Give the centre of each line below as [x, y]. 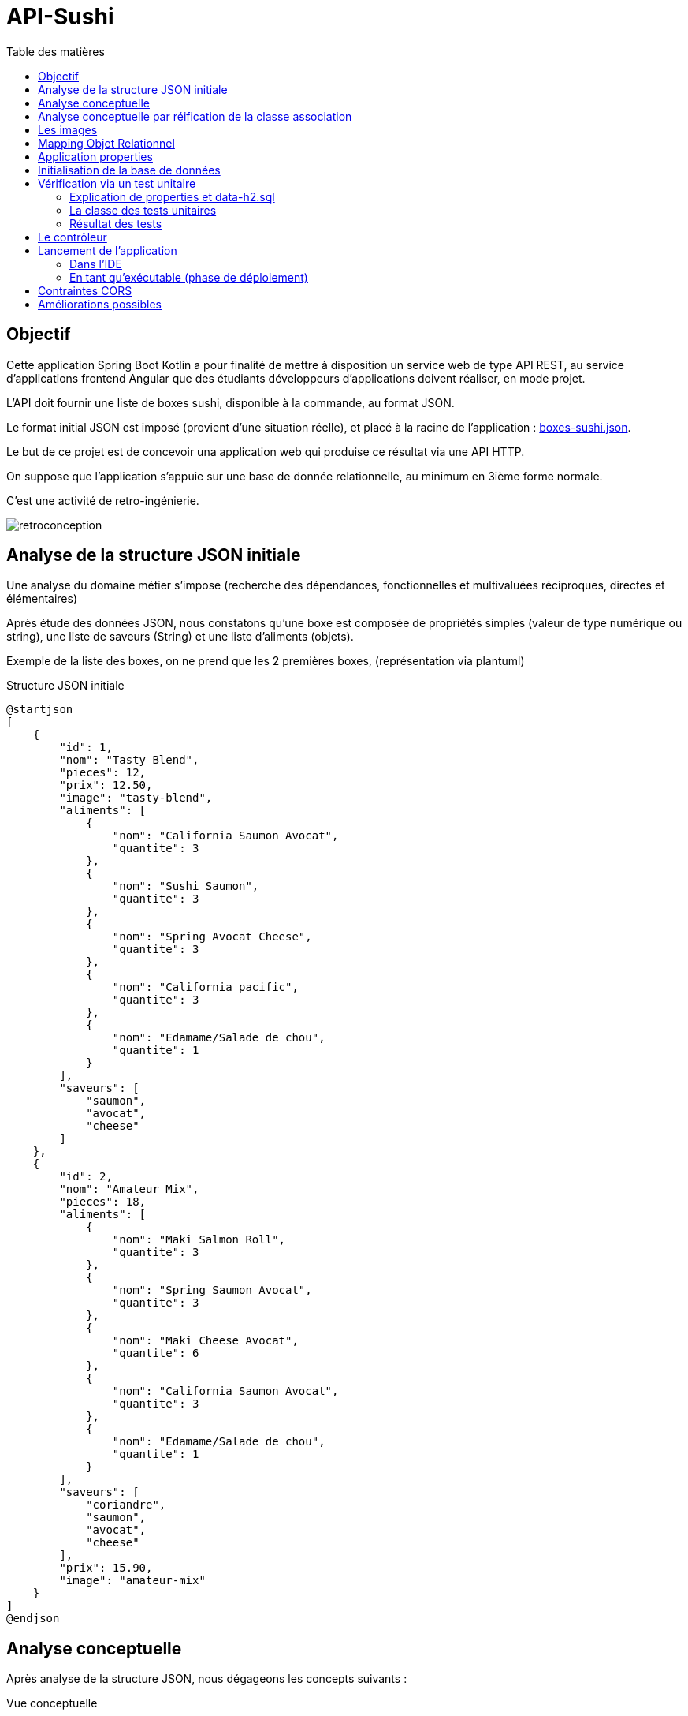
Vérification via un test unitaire [117, 183]
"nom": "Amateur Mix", [129, 1189]
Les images [68, 129]
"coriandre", [126, 1505]
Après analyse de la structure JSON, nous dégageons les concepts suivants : [207, 1679]
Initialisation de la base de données [129, 170]
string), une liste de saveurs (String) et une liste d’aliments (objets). [180, 637]
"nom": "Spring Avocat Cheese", [212, 937]
